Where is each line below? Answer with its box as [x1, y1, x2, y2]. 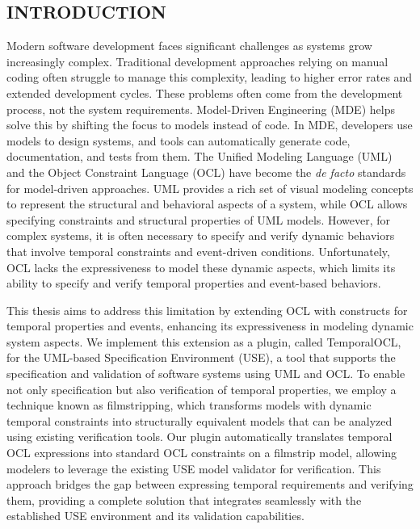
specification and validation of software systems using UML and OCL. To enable [6, 365, 405, 382]
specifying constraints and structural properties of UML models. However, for [6, 211, 391, 228]
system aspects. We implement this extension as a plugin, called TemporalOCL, [6, 333, 401, 350]
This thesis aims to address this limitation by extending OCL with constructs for [6, 301, 408, 318]
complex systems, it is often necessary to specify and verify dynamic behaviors [6, 227, 395, 244]
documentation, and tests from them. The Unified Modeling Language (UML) [6, 148, 393, 165]
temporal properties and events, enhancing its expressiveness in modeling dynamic [6, 317, 414, 334]
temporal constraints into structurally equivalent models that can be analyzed [6, 412, 393, 429]
